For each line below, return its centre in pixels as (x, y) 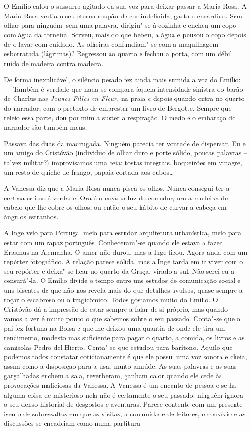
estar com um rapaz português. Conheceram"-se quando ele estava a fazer (113, 242)
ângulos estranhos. (31, 216)
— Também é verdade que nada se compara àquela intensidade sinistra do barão (124, 89)
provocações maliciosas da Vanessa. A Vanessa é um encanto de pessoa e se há (120, 385)
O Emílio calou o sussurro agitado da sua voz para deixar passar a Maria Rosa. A (125, 6)
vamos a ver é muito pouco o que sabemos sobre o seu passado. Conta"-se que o (122, 318)
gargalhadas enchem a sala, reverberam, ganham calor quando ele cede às (113, 375)
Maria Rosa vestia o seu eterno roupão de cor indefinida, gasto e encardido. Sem (123, 15)
